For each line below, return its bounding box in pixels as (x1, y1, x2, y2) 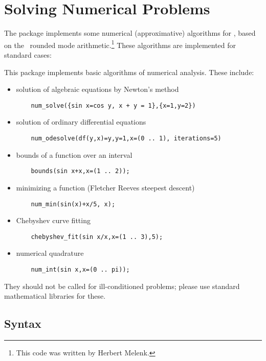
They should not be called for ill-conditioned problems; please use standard (4, 280, 240, 291)
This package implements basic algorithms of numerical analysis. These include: (4, 66, 254, 77)
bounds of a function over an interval (16, 149, 132, 160)
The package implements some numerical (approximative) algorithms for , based (4, 28, 256, 38)
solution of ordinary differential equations (16, 116, 146, 127)
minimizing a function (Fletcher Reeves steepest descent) (16, 182, 195, 192)
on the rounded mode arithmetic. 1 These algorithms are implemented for (4, 38, 236, 50)
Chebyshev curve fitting (16, 215, 91, 226)
